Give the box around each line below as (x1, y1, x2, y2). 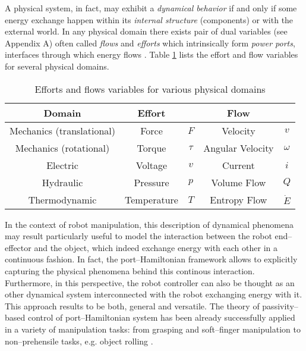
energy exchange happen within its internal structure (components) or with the (5, 13, 294, 26)
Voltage (135, 158, 168, 172)
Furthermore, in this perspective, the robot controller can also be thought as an (5, 276, 295, 289)
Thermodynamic (28, 192, 97, 206)
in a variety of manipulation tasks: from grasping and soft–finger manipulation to (5, 322, 301, 335)
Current (222, 158, 255, 172)
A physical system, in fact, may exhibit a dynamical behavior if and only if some (5, 2, 297, 14)
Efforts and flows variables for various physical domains (34, 82, 266, 96)
